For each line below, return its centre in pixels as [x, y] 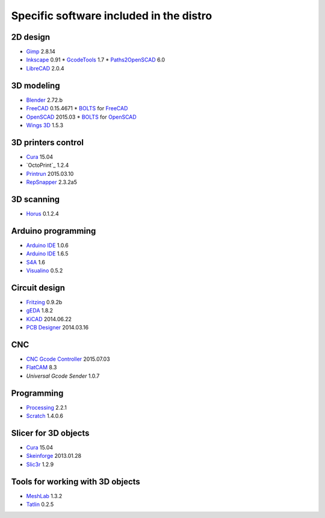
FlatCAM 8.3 [42, 367]
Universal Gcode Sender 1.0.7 [63, 376]
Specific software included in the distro [112, 16]
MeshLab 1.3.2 [44, 496]
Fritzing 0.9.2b [44, 302]
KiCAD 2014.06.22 [49, 319]
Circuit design [38, 288]
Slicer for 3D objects [50, 433]
